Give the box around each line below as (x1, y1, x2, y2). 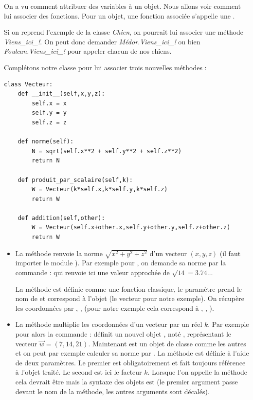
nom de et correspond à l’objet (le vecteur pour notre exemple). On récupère (15, 293, 244, 303)
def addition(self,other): (18, 214, 105, 221)
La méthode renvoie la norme (15, 248, 103, 258)
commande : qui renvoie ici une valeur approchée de (15, 267, 170, 277)
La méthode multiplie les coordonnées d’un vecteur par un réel (15, 319, 202, 329)
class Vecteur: (4, 80, 53, 88)
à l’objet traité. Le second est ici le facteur (15, 367, 142, 377)
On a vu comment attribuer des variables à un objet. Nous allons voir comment (4, 1, 241, 11)
